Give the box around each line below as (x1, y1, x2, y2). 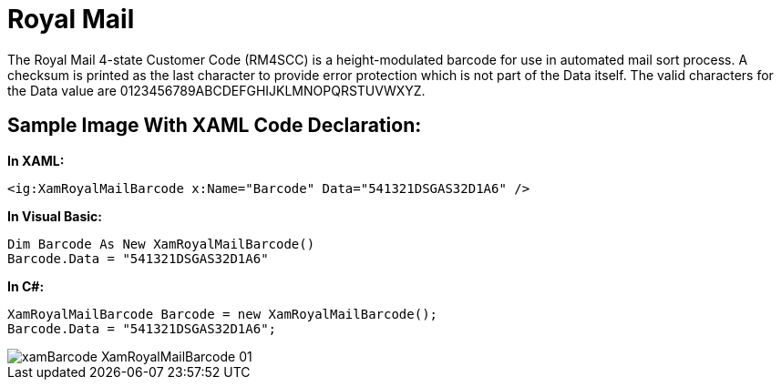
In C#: (7, 278, 45, 294)
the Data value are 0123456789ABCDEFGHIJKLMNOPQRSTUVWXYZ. (7, 82, 426, 98)
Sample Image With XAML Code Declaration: (7, 114, 422, 137)
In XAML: (7, 152, 65, 168)
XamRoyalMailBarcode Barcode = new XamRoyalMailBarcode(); (7, 306, 438, 321)
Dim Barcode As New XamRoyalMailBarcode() (7, 236, 315, 251)
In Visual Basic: (7, 208, 102, 224)
